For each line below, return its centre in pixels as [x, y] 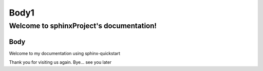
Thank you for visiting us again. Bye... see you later [60, 62]
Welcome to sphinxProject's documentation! [83, 26]
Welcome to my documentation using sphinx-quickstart [65, 53]
